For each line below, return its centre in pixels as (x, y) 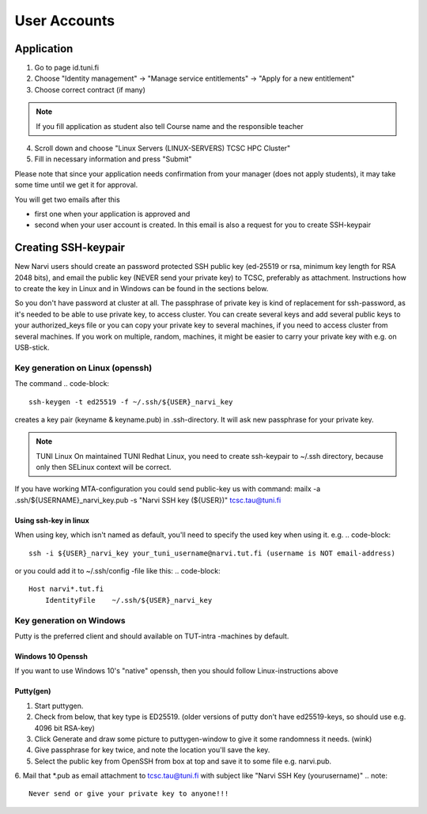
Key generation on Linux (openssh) (83, 368)
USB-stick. (32, 347)
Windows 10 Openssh (51, 656)
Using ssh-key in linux (52, 520)
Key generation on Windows (70, 620)
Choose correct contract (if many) (90, 89)
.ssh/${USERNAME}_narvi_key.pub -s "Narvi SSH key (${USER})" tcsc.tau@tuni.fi (148, 500)
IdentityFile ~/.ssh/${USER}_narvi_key (128, 600)
